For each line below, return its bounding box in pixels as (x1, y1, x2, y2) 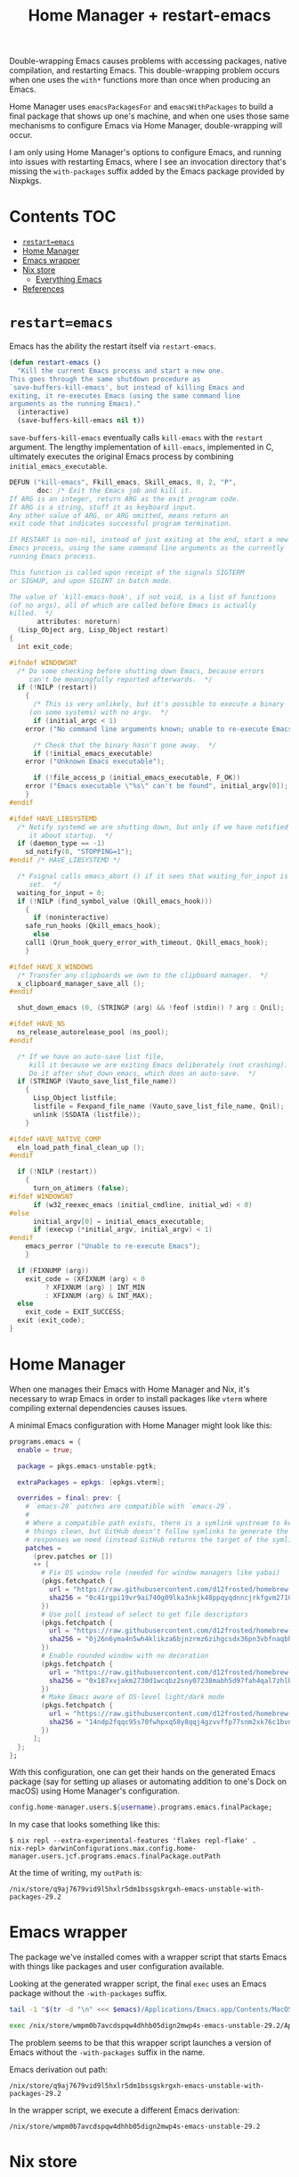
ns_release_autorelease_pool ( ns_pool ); (17, 1028, 169, 1037)
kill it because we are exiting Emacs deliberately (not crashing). (28, 1060, 289, 1070)
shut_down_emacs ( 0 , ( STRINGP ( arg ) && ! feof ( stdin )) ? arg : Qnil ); (17, 1004, 285, 1013)
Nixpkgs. (9, 176, 42, 186)
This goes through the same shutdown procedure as (9, 374, 201, 383)
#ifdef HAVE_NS (9, 1020, 66, 1029)
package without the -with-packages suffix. (9, 1988, 167, 1999)
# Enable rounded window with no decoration (41, 1651, 209, 1660)
